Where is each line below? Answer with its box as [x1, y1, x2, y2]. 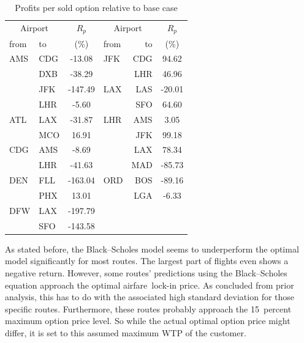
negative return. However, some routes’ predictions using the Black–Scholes [5, 266, 287, 279]
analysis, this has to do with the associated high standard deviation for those [5, 290, 295, 303]
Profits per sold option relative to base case [15, 1, 178, 13]
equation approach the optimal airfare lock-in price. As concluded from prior [5, 278, 294, 291]
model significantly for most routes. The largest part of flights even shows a [5, 254, 289, 267]
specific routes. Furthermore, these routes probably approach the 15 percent [5, 302, 292, 315]
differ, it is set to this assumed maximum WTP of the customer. [5, 326, 246, 339]
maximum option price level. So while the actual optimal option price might [5, 314, 291, 327]
